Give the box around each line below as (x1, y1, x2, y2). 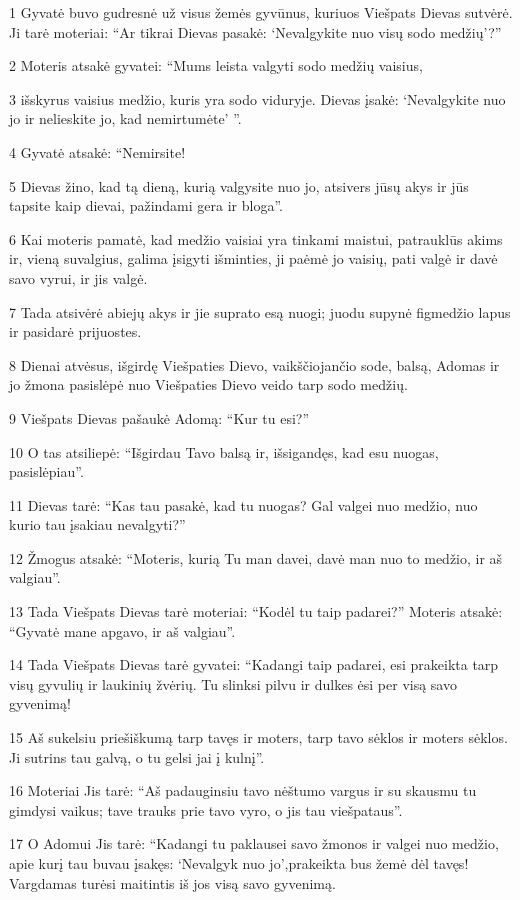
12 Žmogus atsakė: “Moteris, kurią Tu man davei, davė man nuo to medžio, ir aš (9, 547, 503, 568)
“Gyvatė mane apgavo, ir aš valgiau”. (9, 620, 236, 641)
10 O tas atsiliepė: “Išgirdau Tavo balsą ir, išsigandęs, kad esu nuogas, (9, 441, 439, 462)
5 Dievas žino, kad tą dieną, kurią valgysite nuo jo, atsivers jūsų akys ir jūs (9, 175, 469, 196)
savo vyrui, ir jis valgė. (9, 267, 148, 288)
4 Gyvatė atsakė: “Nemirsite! (9, 141, 186, 162)
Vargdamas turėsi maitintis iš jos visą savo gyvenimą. (9, 872, 336, 893)
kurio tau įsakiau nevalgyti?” (9, 514, 186, 535)
